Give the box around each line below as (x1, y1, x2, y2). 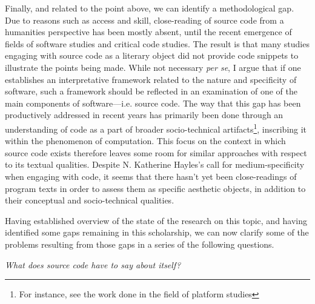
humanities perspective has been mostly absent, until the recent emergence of (5, 25, 292, 38)
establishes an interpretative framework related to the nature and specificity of (5, 73, 297, 85)
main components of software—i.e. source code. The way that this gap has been (5, 96, 301, 109)
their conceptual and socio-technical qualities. (5, 194, 174, 207)
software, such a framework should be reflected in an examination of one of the (5, 85, 297, 97)
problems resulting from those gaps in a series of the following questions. (5, 237, 274, 250)
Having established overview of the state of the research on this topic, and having (5, 214, 308, 226)
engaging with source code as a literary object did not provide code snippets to (5, 49, 299, 62)
